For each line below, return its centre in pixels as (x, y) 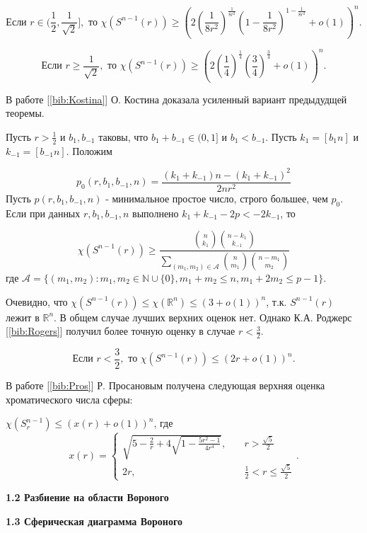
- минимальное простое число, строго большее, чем (217, 198)
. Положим (89, 150)
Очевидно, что (37, 301)
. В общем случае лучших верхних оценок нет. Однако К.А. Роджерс (203, 317)
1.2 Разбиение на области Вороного (87, 497)
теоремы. (25, 113)
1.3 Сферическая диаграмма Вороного (94, 521)
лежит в (23, 317)
